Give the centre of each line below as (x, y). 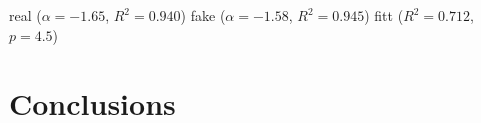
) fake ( (203, 15)
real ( (25, 15)
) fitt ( (384, 15)
